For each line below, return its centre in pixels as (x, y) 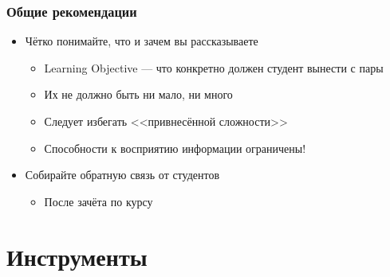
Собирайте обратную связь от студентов (122, 175)
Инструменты (77, 256)
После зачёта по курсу (98, 201)
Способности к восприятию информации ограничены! (175, 148)
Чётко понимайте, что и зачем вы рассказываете (142, 41)
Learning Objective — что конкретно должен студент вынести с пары (214, 67)
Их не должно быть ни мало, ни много (138, 94)
